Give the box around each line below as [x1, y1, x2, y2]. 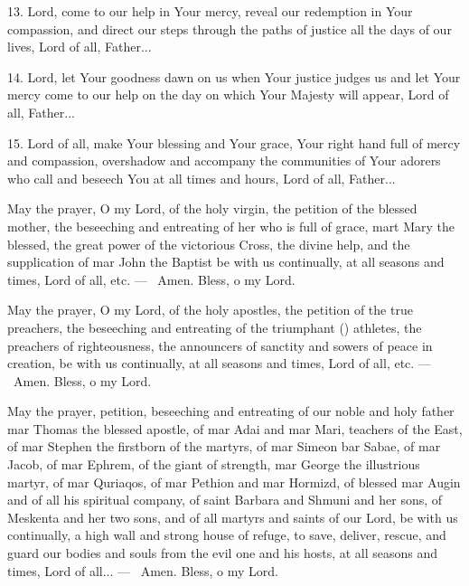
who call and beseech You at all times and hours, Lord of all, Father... [7, 168, 396, 187]
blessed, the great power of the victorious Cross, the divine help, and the [7, 234, 410, 253]
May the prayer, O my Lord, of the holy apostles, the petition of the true [7, 300, 413, 319]
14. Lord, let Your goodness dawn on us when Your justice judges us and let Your [7, 67, 461, 86]
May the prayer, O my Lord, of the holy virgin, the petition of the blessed [7, 199, 417, 218]
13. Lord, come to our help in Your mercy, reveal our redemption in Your [7, 2, 413, 20]
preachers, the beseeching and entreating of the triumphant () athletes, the [7, 317, 422, 336]
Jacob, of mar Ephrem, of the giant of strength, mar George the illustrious [7, 455, 420, 474]
